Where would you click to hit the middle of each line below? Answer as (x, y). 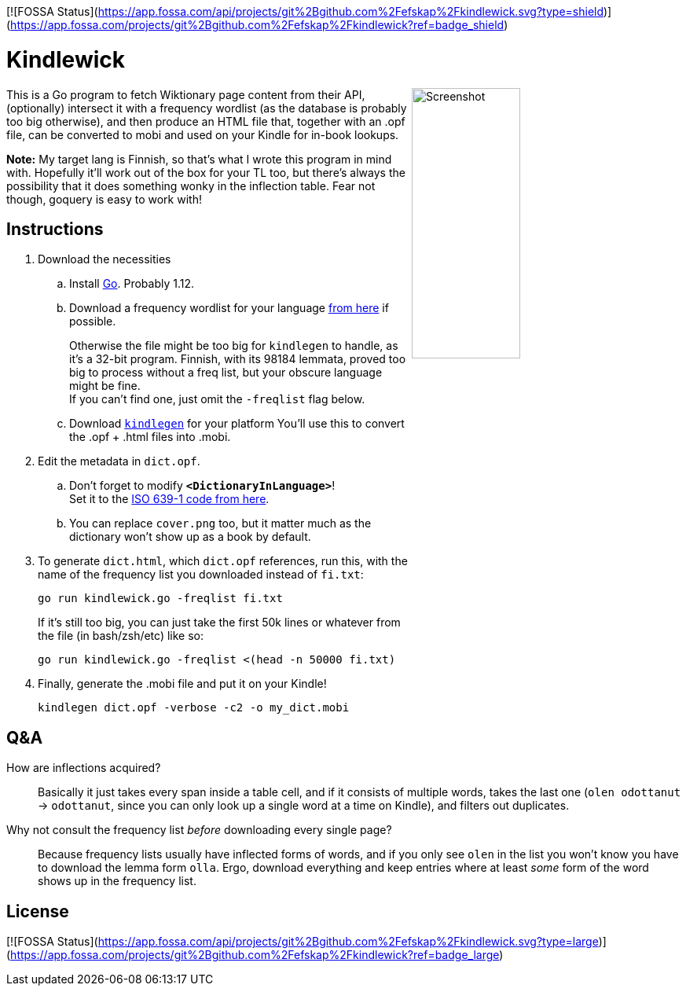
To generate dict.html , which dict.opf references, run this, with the (223, 561)
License (38, 911)
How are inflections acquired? (84, 768)
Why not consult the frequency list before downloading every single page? (199, 830)
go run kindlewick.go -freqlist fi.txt (160, 599)
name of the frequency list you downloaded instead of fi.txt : (201, 575)
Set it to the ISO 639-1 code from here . (169, 499)
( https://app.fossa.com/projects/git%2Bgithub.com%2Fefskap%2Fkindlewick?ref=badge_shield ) (257, 25)
